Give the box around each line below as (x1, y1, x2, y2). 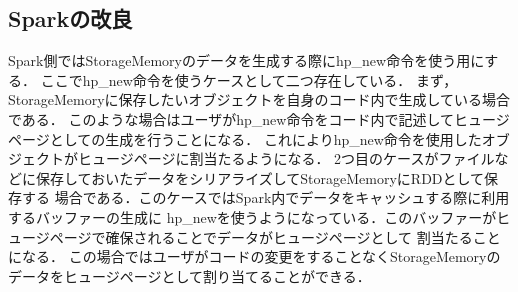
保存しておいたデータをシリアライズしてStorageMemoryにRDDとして (35, 167, 485, 188)
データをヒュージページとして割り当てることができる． (8, 265, 371, 286)
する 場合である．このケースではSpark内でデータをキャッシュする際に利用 (21, 187, 510, 208)
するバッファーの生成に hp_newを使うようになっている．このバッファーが (8, 206, 497, 227)
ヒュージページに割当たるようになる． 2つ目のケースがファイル (77, 148, 495, 169)
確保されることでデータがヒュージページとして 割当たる (105, 226, 473, 247)
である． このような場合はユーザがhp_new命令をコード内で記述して (8, 108, 454, 129)
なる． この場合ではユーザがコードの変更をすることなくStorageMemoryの (21, 246, 501, 267)
